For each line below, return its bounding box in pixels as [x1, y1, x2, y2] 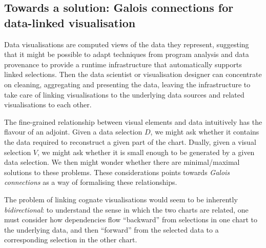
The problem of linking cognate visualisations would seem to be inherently [4, 194, 238, 204]
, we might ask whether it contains [150, 126, 259, 137]
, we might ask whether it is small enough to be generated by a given [37, 146, 255, 157]
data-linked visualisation [4, 14, 136, 30]
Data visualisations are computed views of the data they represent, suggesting [4, 39, 249, 49]
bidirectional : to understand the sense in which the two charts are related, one [4, 204, 249, 215]
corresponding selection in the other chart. [4, 234, 137, 245]
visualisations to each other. [4, 99, 92, 110]
